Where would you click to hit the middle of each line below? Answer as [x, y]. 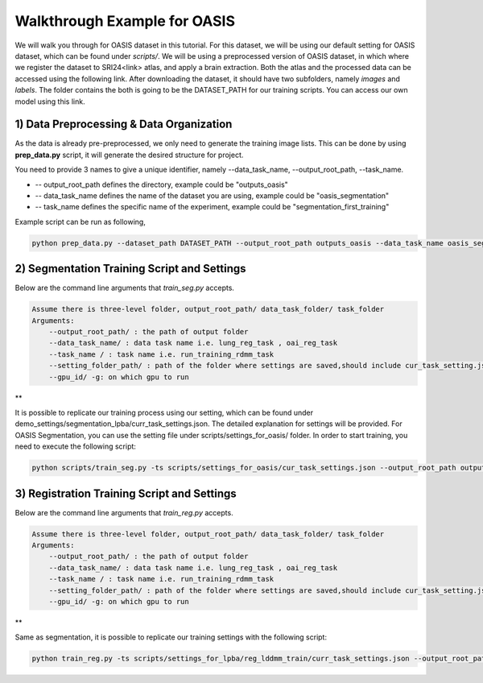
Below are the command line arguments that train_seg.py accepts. [125, 288]
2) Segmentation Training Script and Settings [130, 269]
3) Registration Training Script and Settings [126, 493]
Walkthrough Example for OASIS [125, 21]
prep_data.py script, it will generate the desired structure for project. [129, 155]
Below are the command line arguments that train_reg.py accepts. [124, 512]
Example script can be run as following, [80, 221]
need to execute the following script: [76, 446]
